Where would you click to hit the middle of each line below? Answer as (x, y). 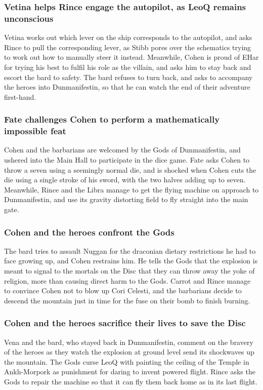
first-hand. (20, 96)
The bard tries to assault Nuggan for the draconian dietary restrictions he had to (130, 250)
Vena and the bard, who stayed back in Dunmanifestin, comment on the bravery (129, 342)
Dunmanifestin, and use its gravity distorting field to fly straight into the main (126, 199)
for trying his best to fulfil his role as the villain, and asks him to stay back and (128, 67)
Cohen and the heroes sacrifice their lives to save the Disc (125, 323)
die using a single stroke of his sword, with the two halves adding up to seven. (125, 180)
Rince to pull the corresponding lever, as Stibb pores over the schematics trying (128, 47)
